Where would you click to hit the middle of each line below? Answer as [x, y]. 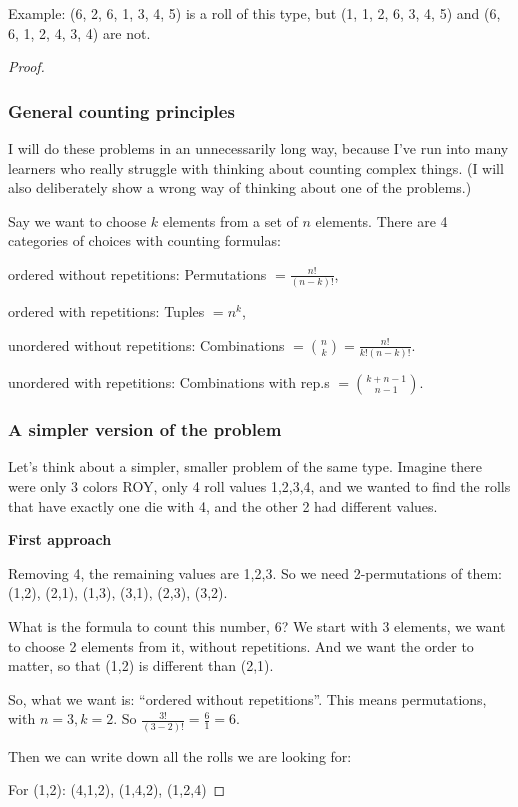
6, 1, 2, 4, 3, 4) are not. [79, 32]
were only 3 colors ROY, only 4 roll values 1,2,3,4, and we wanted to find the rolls [259, 486]
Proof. [26, 66]
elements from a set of [230, 220]
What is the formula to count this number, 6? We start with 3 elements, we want [257, 625]
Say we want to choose [77, 220]
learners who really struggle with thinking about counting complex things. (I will [256, 167]
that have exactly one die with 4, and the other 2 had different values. [223, 505]
